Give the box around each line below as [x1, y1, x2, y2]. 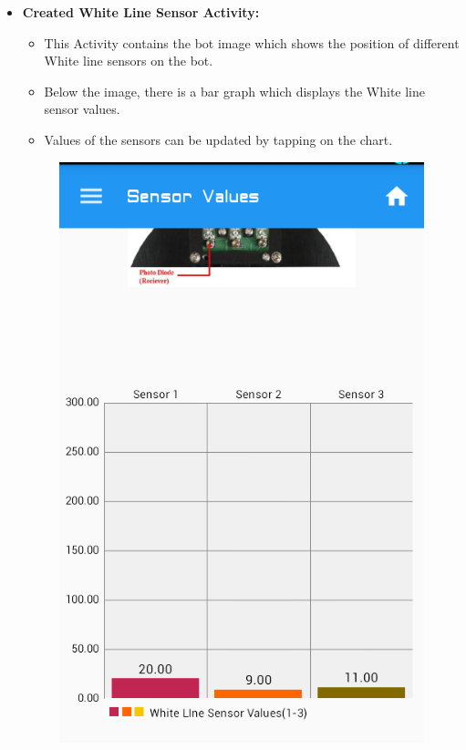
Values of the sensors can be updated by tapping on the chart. [44, 129, 393, 149]
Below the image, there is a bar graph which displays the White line [44, 81, 426, 100]
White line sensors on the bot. [44, 51, 213, 70]
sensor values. [44, 99, 120, 118]
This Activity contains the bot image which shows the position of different [44, 33, 460, 52]
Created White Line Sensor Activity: [22, 3, 260, 21]
